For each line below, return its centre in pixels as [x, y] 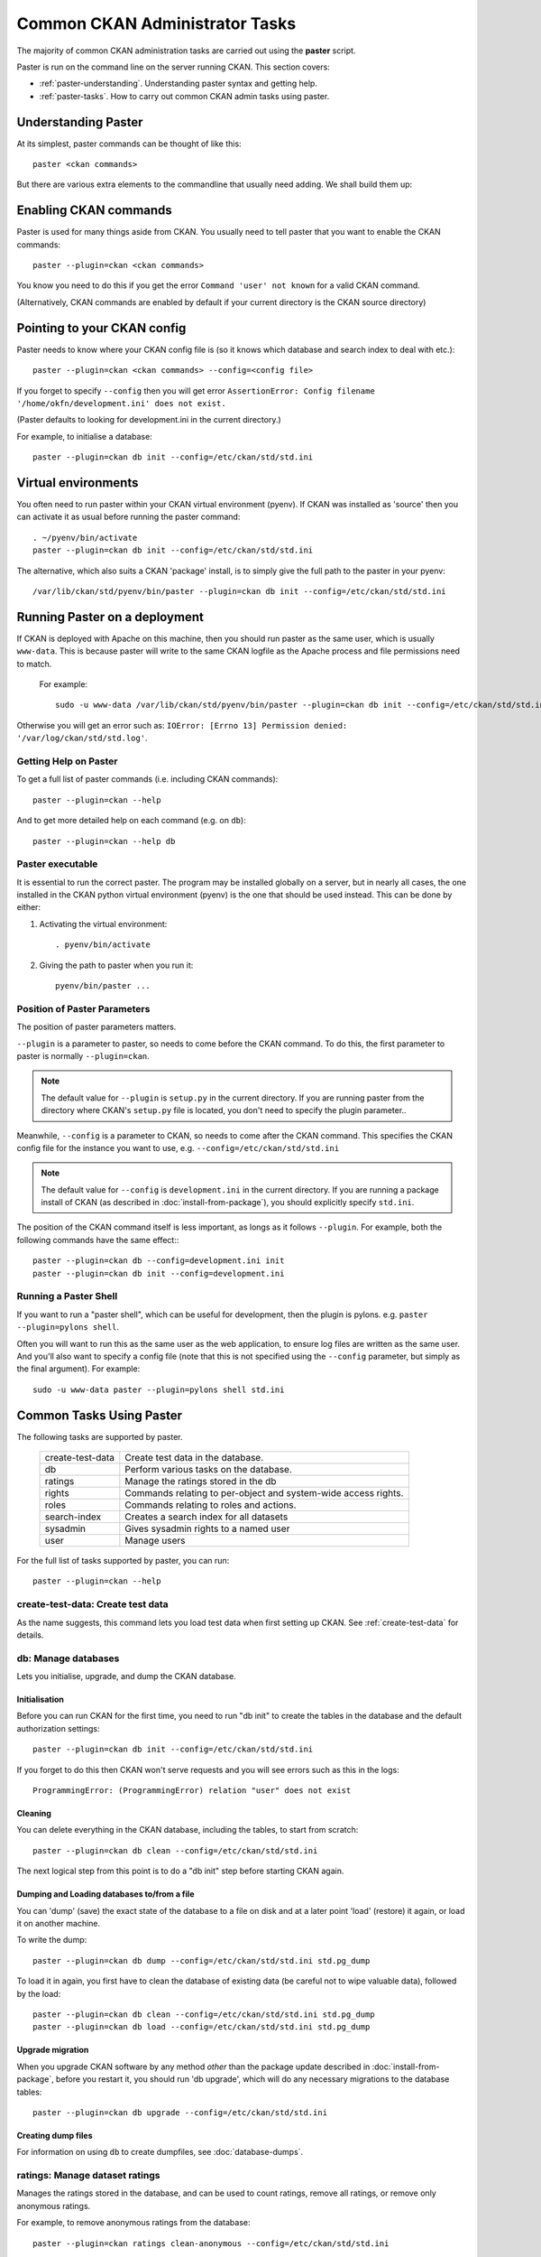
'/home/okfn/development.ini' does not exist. [121, 403]
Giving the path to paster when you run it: [116, 965]
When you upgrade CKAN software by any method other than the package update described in [193, 2067]
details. [30, 1635]
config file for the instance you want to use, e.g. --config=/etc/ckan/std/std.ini [178, 1147]
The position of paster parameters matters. [96, 1027]
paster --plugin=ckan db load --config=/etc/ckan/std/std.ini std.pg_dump [202, 2027]
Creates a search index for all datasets [206, 1517]
